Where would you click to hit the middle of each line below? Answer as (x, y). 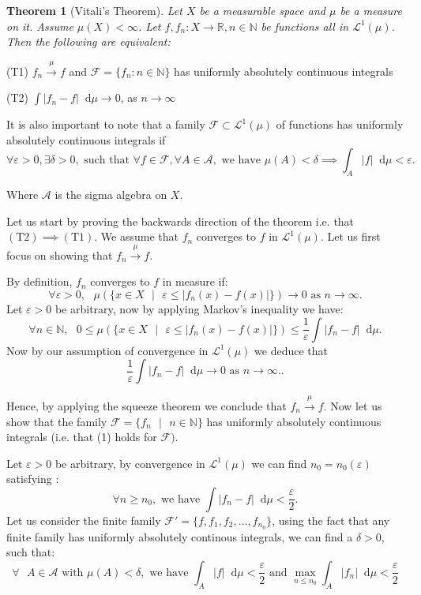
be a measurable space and (262, 10)
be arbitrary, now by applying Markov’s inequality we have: (199, 308)
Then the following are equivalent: (88, 41)
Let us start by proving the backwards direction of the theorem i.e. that (180, 221)
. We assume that (136, 236)
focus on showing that (60, 254)
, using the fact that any (331, 520)
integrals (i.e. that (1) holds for (82, 437)
